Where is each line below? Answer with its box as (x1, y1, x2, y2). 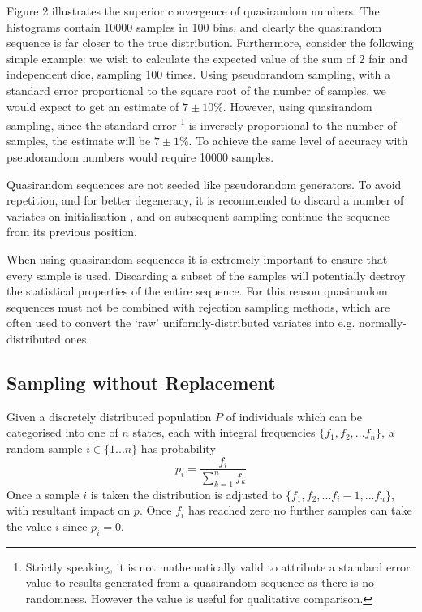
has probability (140, 439, 216, 456)
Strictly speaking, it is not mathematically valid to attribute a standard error (25, 558, 411, 575)
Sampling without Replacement (6, 369, 276, 394)
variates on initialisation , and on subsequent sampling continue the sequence (6, 207, 390, 224)
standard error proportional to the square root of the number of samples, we (6, 81, 386, 98)
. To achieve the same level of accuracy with (188, 132, 408, 149)
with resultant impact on (6, 502, 131, 519)
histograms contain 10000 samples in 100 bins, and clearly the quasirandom (6, 18, 382, 35)
